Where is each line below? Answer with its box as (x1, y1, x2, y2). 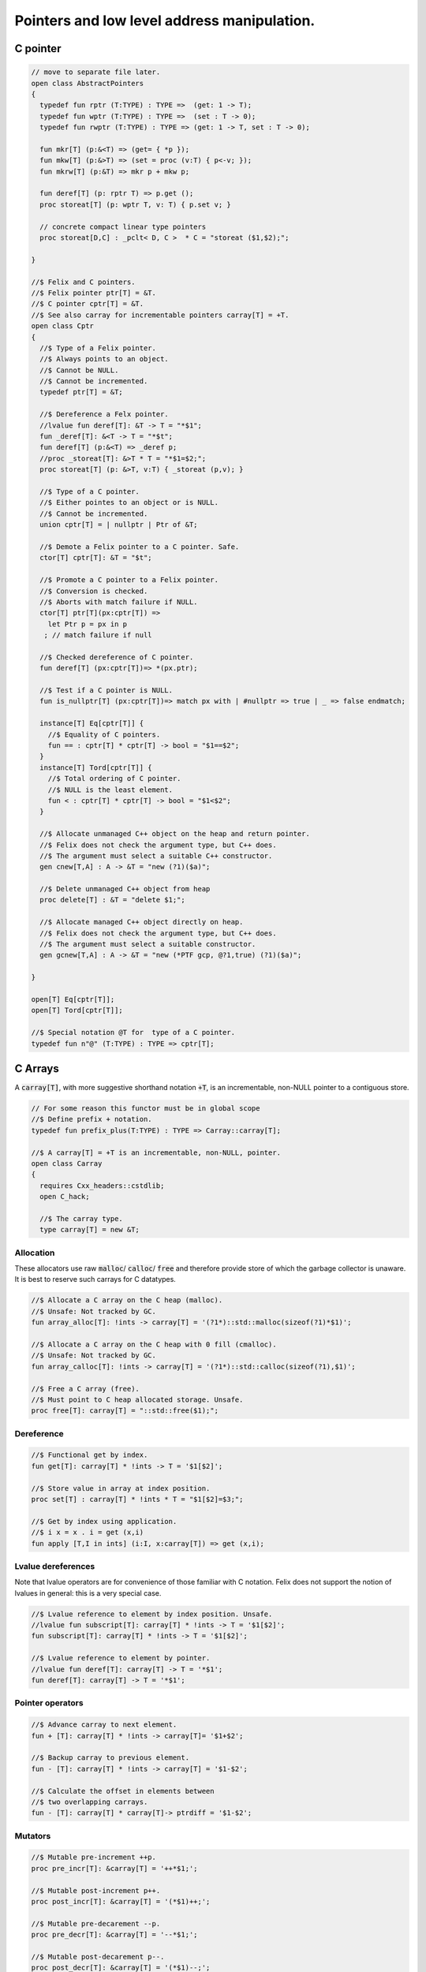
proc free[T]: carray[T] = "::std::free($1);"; (31, 1406, 219, 1415)
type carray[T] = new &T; (39, 1225, 140, 1234)
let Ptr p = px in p (47, 619, 128, 629)
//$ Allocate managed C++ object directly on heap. (39, 917, 244, 927)
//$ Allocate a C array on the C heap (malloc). (31, 1296, 223, 1305)
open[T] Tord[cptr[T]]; (31, 1006, 124, 1015)
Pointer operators (14, 1697, 84, 1709)
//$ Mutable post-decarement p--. (31, 1952, 165, 1961)
